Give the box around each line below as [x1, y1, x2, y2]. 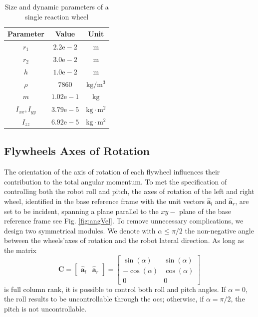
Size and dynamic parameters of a [4, 1, 109, 11]
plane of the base [179, 205, 232, 216]
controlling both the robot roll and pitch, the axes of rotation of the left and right [4, 186, 255, 196]
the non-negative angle [185, 225, 254, 235]
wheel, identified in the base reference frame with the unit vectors [4, 196, 205, 206]
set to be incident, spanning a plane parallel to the [4, 205, 159, 216]
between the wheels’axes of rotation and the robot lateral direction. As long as [4, 235, 244, 245]
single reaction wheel [25, 11, 89, 21]
